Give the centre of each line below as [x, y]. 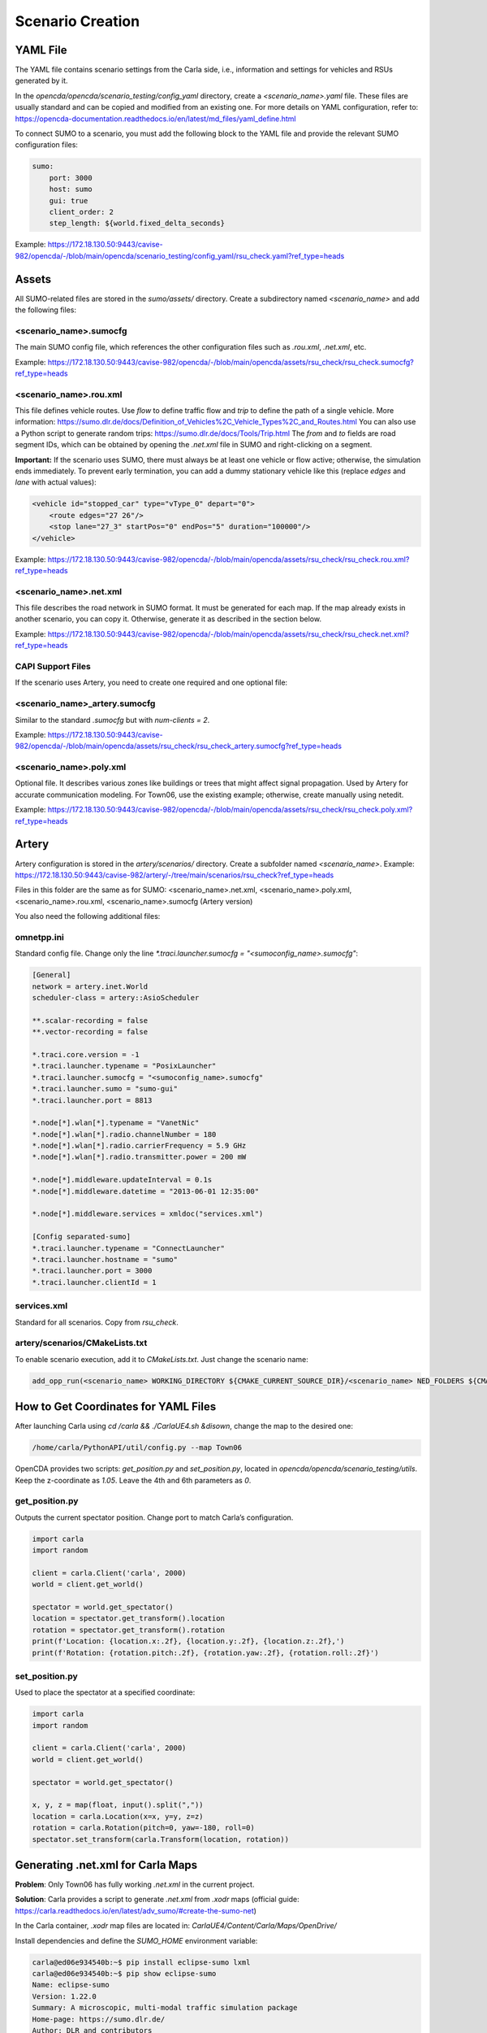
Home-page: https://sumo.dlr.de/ [99, 2019]
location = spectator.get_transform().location [128, 1619]
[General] [52, 975]
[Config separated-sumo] [82, 1237]
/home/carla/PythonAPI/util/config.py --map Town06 [137, 1448]
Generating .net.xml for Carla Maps [106, 1865]
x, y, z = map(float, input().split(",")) [118, 1805]
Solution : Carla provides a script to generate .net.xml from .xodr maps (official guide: [157, 1900]
